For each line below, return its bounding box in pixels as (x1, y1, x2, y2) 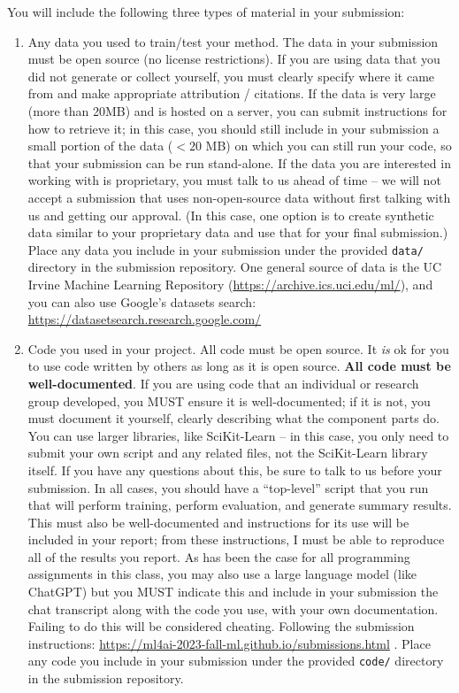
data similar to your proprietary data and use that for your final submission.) (27, 223, 448, 242)
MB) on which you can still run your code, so (205, 136, 452, 155)
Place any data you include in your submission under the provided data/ (27, 240, 424, 258)
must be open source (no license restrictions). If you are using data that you (27, 50, 440, 68)
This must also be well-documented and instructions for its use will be (27, 512, 409, 531)
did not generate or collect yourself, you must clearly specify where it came (27, 66, 435, 85)
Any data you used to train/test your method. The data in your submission (27, 32, 439, 50)
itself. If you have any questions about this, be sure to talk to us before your (27, 460, 442, 479)
